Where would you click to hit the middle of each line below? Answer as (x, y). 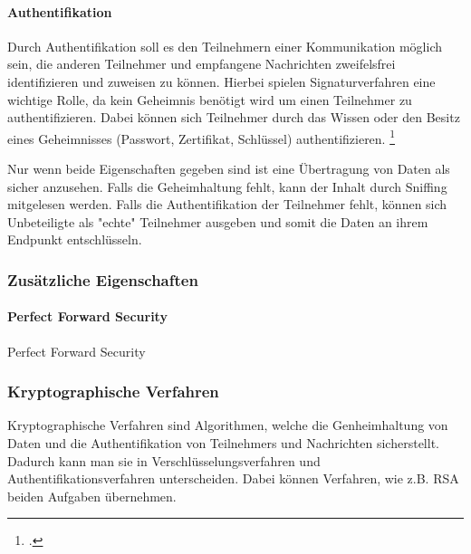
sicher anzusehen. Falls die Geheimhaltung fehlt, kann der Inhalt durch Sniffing (227, 186)
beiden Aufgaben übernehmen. (92, 496)
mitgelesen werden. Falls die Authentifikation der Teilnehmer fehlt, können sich (227, 204)
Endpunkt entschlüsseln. (75, 239)
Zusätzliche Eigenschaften (103, 279)
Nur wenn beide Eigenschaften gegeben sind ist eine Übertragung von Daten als (229, 169)
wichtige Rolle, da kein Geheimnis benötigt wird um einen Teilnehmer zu (210, 99)
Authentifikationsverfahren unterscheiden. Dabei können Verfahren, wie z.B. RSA (233, 478)
